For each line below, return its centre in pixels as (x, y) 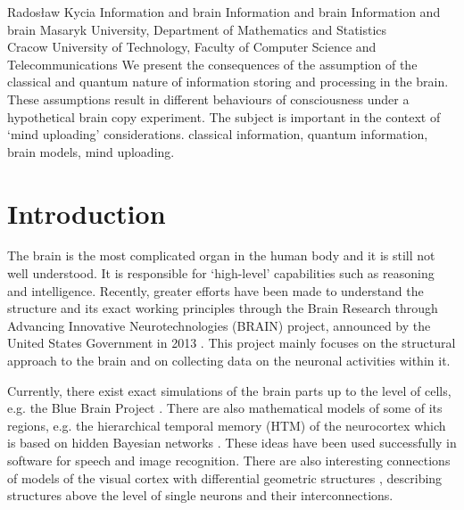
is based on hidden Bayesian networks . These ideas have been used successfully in (232, 443)
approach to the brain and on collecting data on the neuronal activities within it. (229, 361)
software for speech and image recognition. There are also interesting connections (229, 460)
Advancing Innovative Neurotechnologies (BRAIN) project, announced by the (219, 325)
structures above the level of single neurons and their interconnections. (200, 495)
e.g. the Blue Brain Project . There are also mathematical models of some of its (225, 408)
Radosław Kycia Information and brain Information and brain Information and (224, 12)
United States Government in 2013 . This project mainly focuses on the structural (232, 343)
